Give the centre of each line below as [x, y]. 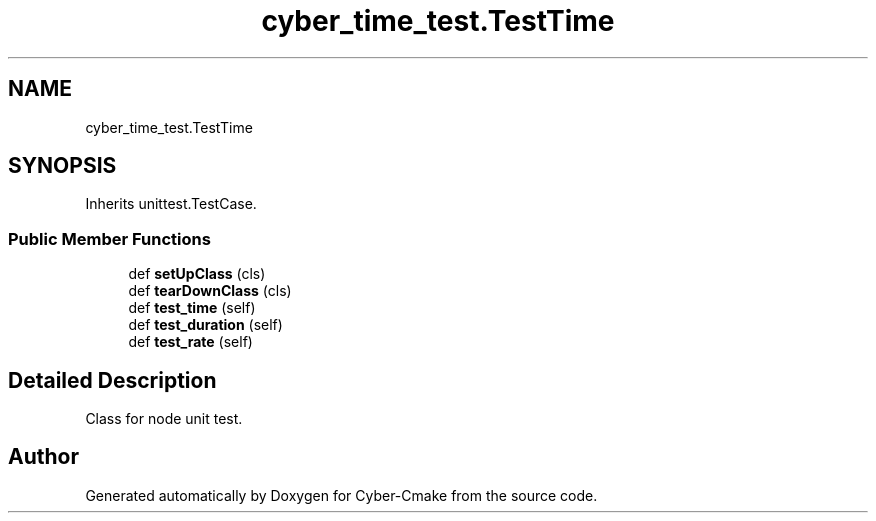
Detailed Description [112, 380]
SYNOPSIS [62, 166]
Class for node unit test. [164, 419]
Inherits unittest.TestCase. [171, 204]
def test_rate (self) [190, 342]
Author [43, 457]
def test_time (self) [192, 308]
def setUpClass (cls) [197, 274]
